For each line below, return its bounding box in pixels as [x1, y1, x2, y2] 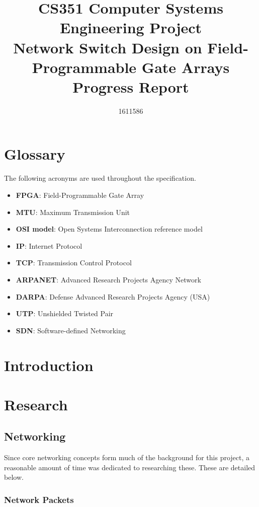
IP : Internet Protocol [16, 240, 82, 251]
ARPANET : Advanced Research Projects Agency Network [16, 274, 201, 284]
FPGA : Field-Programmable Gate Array [16, 190, 144, 200]
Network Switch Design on [13, 37, 202, 57]
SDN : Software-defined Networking [16, 325, 126, 335]
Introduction [4, 354, 94, 375]
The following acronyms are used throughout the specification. [4, 173, 196, 183]
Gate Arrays [141, 56, 230, 77]
